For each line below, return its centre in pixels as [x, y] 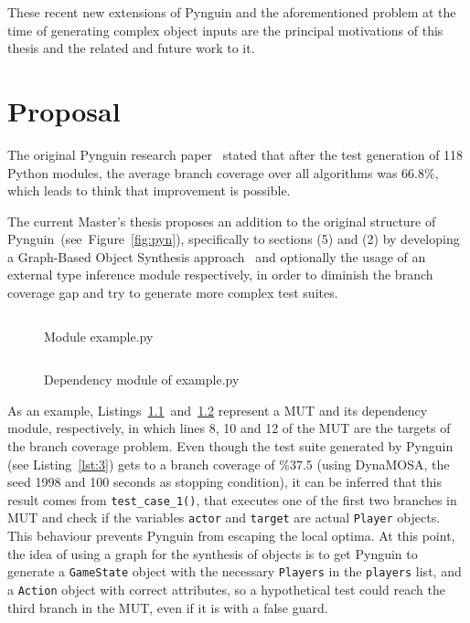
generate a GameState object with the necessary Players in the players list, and [235, 571]
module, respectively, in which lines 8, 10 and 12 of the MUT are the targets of [229, 428]
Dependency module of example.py [142, 380]
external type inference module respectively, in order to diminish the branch [220, 275]
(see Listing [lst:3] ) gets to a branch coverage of [141, 464]
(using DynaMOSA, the [383, 464]
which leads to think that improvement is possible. [149, 190]
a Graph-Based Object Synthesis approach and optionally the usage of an [217, 256]
